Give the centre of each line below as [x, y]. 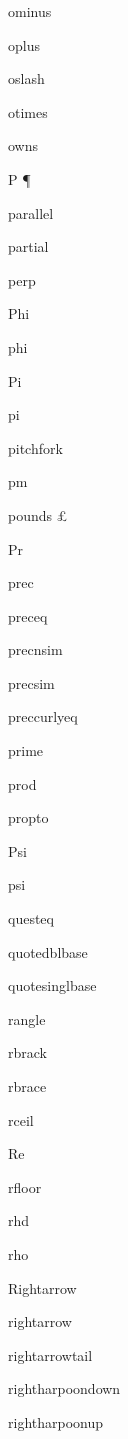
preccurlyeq [43, 716]
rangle [27, 1018]
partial [28, 246]
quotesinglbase [52, 985]
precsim [31, 682]
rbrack [27, 1052]
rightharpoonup [56, 1421]
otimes [28, 111]
